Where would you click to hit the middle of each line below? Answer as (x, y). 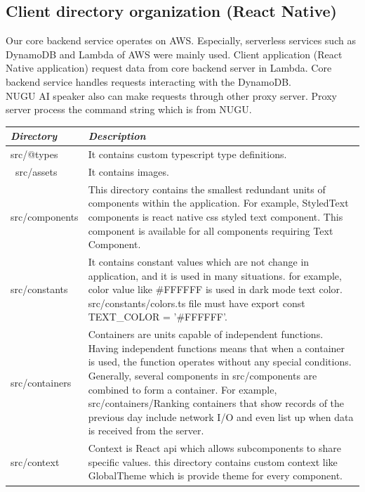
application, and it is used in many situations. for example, (215, 275)
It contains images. (128, 171)
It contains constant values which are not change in (199, 262)
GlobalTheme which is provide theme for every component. (215, 475)
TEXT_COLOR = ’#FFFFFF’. (158, 317)
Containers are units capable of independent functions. (206, 334)
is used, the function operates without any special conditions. (220, 362)
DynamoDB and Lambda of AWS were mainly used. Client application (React (174, 54)
